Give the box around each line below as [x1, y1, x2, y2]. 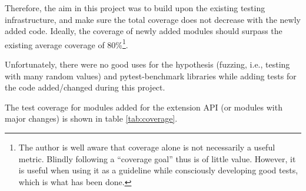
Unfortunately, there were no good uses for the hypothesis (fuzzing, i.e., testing [5, 58, 290, 71]
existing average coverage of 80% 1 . [5, 36, 128, 51]
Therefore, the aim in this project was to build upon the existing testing [5, 2, 265, 14]
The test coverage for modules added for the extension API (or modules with [5, 100, 282, 113]
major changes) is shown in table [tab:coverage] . [5, 112, 178, 125]
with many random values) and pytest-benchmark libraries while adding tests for [5, 69, 297, 82]
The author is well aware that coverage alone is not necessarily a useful [18, 141, 275, 153]
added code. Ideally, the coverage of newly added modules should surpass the [5, 25, 282, 37]
